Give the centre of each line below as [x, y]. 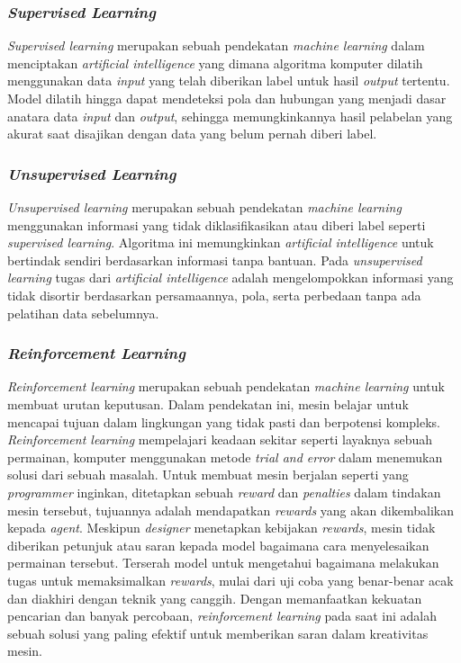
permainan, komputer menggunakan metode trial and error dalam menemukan [225, 457]
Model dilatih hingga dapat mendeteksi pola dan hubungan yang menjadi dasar [227, 98]
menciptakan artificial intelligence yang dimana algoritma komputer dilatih [215, 63]
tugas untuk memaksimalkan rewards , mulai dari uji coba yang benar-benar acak [230, 580]
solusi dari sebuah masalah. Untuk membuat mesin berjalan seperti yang [208, 475]
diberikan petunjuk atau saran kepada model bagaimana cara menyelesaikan [218, 545]
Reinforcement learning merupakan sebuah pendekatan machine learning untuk [226, 386]
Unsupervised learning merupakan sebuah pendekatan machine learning [204, 207]
